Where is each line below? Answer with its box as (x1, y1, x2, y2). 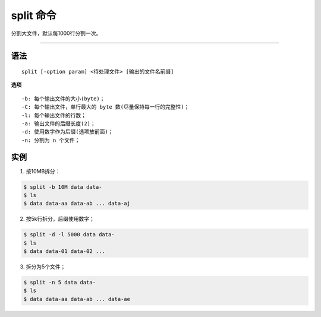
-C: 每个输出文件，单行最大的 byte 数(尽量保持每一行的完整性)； (21, 104, 190, 110)
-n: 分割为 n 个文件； (21, 137, 80, 144)
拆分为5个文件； (26, 263, 66, 270)
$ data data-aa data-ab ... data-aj (23, 200, 131, 207)
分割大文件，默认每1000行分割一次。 (11, 30, 102, 37)
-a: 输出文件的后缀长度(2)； (21, 120, 96, 127)
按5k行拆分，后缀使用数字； (26, 215, 95, 223)
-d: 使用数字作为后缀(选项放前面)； (21, 128, 114, 135)
